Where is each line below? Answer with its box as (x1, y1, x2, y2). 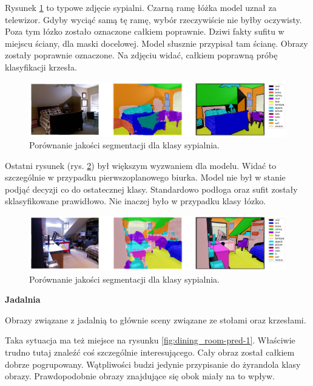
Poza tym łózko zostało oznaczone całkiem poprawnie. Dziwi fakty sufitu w (5, 25, 284, 38)
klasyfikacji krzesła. (5, 60, 77, 73)
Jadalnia (5, 293, 41, 306)
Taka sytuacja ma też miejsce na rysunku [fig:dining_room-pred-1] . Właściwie (5, 334, 295, 346)
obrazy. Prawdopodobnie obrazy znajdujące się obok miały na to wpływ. (5, 370, 275, 382)
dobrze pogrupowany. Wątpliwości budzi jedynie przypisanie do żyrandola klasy (5, 357, 301, 370)
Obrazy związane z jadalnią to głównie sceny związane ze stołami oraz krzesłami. (5, 313, 306, 326)
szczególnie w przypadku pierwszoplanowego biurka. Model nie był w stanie (5, 171, 286, 184)
